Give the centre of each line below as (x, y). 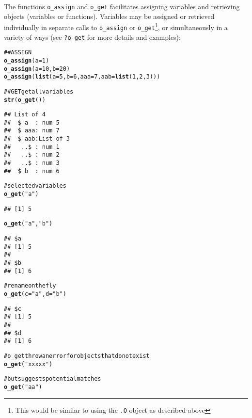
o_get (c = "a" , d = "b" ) (35, 294)
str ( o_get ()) (25, 100)
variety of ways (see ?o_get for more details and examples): (92, 37)
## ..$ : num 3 (32, 163)
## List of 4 (25, 115)
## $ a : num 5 (32, 122)
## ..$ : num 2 (32, 155)
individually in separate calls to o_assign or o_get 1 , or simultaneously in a (116, 26)
